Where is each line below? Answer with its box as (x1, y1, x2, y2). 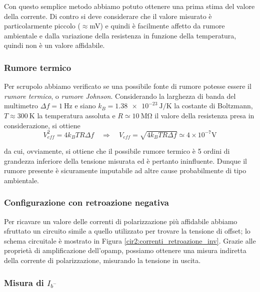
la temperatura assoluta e (37, 110, 115, 120)
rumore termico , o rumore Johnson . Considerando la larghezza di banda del (4, 90, 236, 101)
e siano (74, 100, 96, 111)
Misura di (4, 276, 44, 289)
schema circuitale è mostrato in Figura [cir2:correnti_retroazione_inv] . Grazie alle (4, 235, 256, 246)
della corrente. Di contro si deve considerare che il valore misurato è (4, 10, 212, 21)
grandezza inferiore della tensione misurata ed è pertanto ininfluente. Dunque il (4, 155, 247, 166)
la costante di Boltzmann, (174, 100, 253, 111)
